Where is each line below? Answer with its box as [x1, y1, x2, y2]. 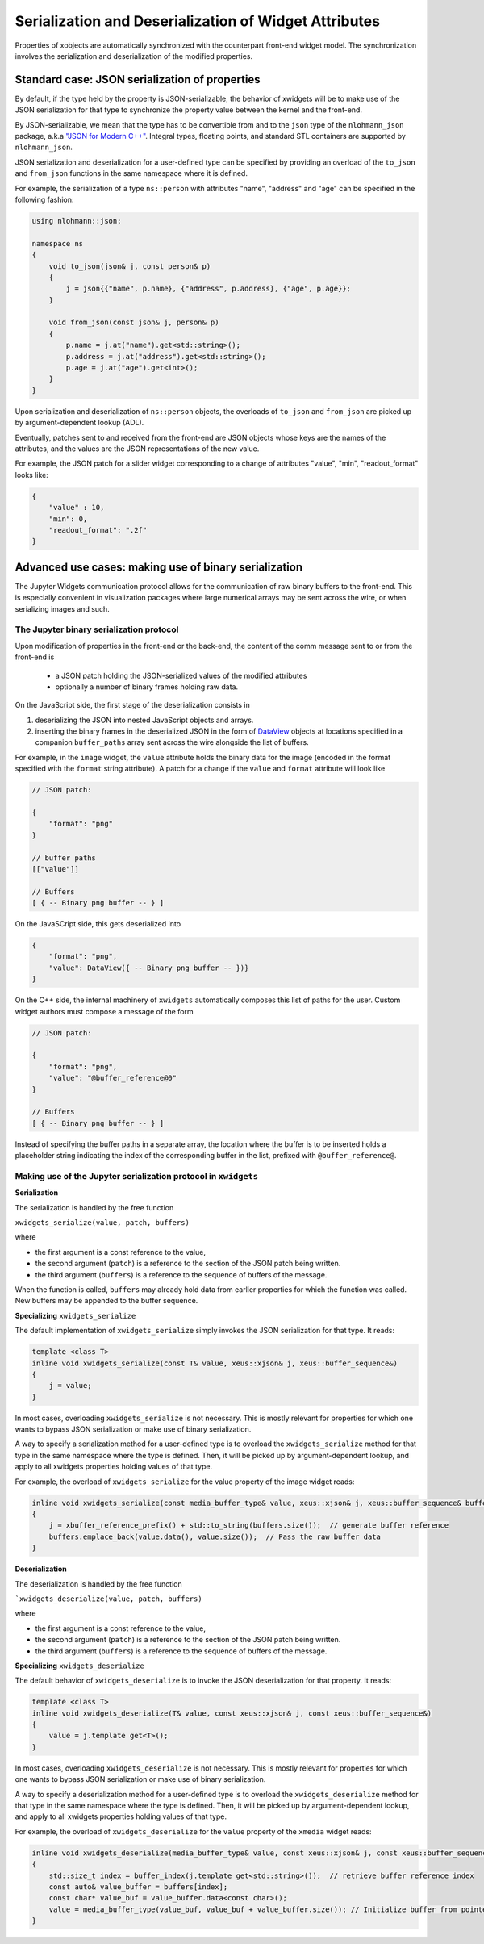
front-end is [15, 652, 55, 662]
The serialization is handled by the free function [15, 1202, 174, 1212]
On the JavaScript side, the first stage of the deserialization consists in [15, 700, 250, 710]
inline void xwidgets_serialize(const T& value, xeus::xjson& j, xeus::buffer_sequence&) [31, 1358, 398, 1368]
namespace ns [31, 239, 84, 248]
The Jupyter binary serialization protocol [15, 624, 179, 635]
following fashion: [15, 194, 74, 204]
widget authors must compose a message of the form [15, 1006, 194, 1016]
